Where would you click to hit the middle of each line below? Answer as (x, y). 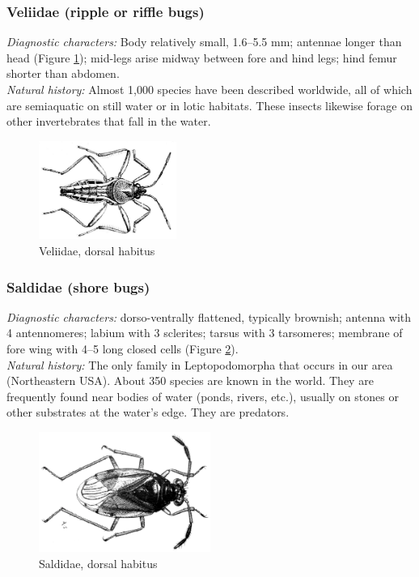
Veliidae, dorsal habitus (97, 251)
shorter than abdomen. (63, 73)
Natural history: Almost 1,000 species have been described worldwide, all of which (209, 89)
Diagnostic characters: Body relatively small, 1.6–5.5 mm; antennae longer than (204, 42)
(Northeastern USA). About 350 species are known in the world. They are (190, 380)
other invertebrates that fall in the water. (109, 121)
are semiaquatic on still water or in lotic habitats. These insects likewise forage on (209, 105)
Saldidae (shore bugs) (78, 286)
